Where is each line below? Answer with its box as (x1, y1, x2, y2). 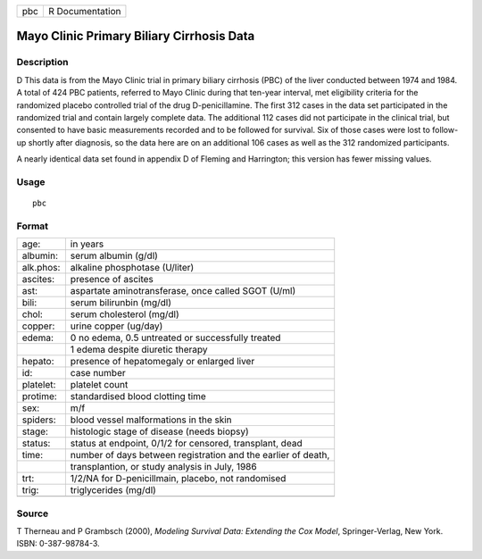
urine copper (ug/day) (70, 320, 163, 332)
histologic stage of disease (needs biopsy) (70, 425, 249, 438)
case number (70, 367, 126, 380)
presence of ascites (70, 273, 154, 286)
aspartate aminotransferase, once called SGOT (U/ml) (70, 285, 296, 297)
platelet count (70, 379, 129, 391)
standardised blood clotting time (70, 390, 207, 403)
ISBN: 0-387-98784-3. (16, 538, 100, 549)
